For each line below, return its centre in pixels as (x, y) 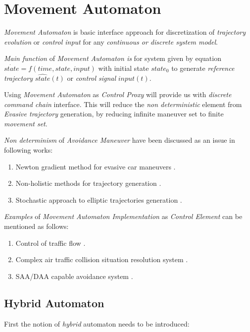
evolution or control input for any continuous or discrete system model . (111, 41)
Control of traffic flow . (50, 243)
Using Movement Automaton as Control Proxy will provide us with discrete (118, 94)
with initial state (124, 68)
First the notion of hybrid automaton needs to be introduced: (97, 323)
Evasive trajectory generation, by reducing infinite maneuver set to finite (114, 114)
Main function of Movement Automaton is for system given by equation (113, 58)
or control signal (92, 78)
